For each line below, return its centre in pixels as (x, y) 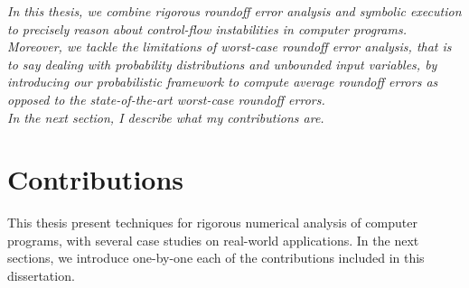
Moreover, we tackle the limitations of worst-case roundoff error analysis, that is (230, 46)
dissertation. (41, 276)
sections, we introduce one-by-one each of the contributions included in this (216, 258)
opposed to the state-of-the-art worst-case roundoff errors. (166, 99)
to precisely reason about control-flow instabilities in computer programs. (207, 28)
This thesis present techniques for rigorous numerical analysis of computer (212, 223)
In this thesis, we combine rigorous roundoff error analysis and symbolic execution (234, 11)
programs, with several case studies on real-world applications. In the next (213, 240)
